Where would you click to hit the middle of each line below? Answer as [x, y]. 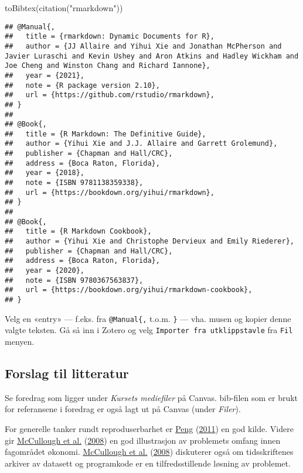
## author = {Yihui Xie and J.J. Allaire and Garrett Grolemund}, [141, 144]
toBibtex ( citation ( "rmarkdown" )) [64, 8]
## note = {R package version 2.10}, [82, 85]
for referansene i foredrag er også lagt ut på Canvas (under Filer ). [123, 409]
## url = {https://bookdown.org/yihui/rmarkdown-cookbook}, [129, 290]
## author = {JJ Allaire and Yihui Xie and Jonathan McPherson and [143, 46]
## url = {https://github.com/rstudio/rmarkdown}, [110, 95]
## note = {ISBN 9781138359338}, [74, 183]
